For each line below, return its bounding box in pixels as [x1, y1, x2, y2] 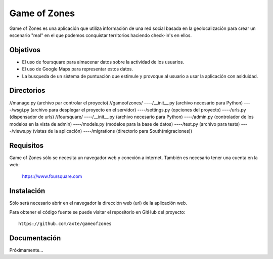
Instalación [9, 187, 45, 195]
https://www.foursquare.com [22, 173, 82, 179]
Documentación [9, 234, 61, 243]
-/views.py [9, 128, 32, 134]
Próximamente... [9, 247, 43, 253]
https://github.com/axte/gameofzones [18, 221, 112, 227]
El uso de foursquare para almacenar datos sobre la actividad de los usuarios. [22, 59, 185, 65]
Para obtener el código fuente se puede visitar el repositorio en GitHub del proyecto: [9, 209, 186, 215]
